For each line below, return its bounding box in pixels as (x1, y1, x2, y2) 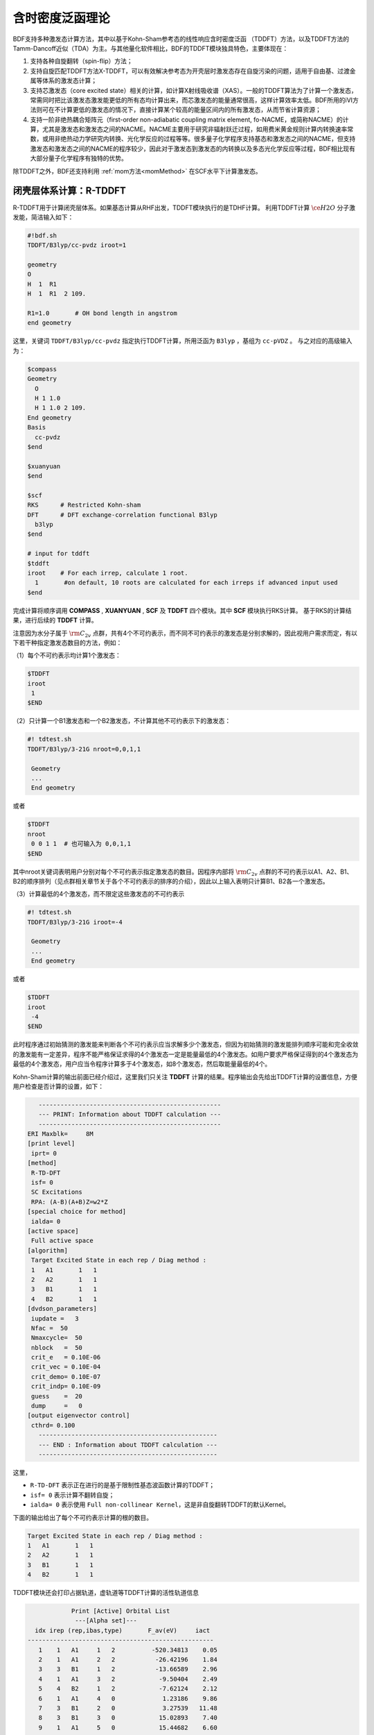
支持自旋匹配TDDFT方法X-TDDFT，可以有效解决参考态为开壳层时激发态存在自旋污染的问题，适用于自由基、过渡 (30, 67, 350, 75)
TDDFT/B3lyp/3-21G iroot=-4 (27, 918, 123, 926)
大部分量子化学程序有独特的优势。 (30, 154, 127, 162)
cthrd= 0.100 (31, 1421, 75, 1429)
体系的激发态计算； (42, 76, 97, 85)
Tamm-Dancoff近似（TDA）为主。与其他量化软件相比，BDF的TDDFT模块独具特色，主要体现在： (12, 44, 289, 52)
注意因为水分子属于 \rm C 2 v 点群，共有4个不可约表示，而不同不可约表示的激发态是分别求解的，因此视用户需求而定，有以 (12, 629, 358, 638)
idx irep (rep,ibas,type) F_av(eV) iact (35, 1626, 211, 1634)
